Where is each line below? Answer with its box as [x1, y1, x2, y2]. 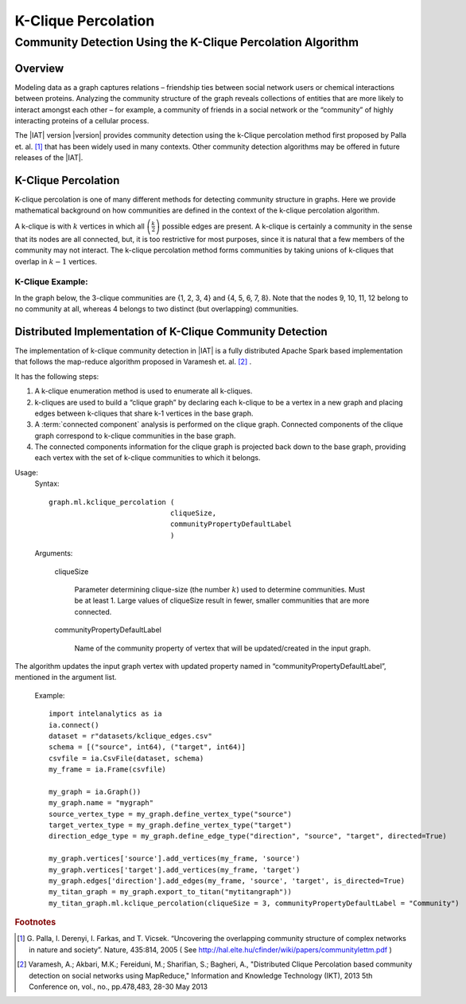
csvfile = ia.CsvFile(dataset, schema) [49, 753, 204, 763]
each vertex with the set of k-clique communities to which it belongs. [34, 453, 262, 463]
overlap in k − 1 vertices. [14, 256, 98, 266]
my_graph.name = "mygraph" [49, 799, 154, 807]
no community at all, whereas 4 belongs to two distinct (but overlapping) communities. [14, 304, 299, 314]
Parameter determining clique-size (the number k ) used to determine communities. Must [74, 585, 366, 594]
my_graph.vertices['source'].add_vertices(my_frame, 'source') [49, 854, 301, 863]
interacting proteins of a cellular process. [14, 115, 150, 125]
